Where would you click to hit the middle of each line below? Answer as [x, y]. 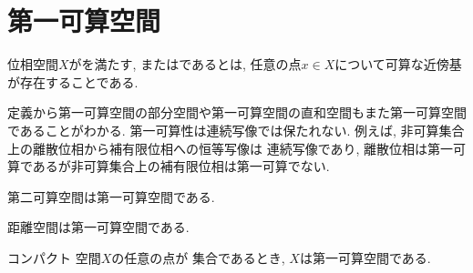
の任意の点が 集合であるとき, [198, 257]
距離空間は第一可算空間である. [98, 227]
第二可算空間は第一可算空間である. [111, 196]
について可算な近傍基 [398, 64]
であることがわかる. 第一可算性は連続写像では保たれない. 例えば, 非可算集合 [236, 130]
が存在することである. [73, 81]
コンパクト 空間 [54, 257]
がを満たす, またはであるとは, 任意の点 [185, 64]
